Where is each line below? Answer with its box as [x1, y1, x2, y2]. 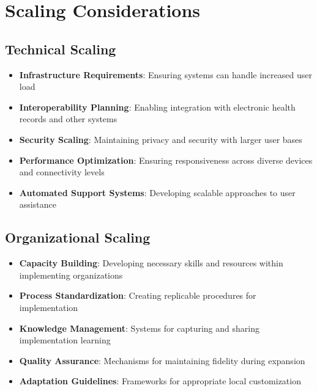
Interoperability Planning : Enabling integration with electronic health [19, 100, 296, 113]
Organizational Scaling [5, 228, 151, 247]
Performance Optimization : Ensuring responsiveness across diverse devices [19, 153, 313, 166]
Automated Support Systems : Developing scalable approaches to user [19, 186, 296, 199]
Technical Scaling [5, 39, 116, 58]
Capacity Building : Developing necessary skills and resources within [19, 257, 283, 269]
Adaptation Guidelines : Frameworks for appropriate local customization [19, 375, 301, 387]
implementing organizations [19, 268, 123, 281]
